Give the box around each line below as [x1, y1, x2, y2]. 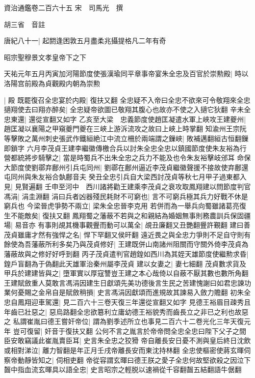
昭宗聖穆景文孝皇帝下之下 [4, 52, 86, 62]
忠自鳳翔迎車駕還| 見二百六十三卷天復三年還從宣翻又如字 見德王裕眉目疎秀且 [4, 297, 251, 307]
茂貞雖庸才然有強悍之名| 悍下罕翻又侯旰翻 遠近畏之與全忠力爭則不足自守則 [4, 229, 244, 239]
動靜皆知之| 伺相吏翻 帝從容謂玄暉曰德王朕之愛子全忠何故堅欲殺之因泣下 [17, 354, 251, 365]
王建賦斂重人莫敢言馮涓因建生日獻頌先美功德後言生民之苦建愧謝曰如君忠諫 [4, 277, 244, 288]
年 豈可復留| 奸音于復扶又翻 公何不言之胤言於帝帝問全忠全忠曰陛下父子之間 [4, 325, 246, 336]
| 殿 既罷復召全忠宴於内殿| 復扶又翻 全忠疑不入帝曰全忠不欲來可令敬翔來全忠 [4, 94, 251, 105]
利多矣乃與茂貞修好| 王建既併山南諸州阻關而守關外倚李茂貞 [51, 239, 242, 249]
